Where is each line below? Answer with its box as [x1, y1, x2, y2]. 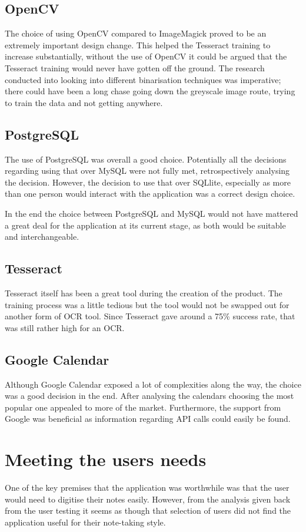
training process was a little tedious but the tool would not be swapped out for [5, 298, 290, 310]
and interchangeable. [5, 230, 79, 243]
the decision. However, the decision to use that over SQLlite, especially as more [5, 176, 291, 188]
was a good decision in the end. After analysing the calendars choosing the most [5, 389, 294, 402]
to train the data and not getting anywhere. [5, 96, 163, 108]
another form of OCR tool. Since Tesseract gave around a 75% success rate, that [5, 310, 295, 322]
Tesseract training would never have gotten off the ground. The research [5, 61, 265, 74]
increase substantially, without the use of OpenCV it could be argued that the [5, 50, 287, 62]
